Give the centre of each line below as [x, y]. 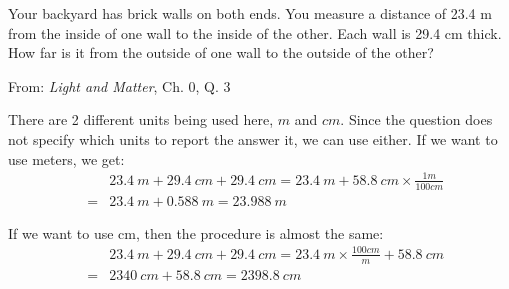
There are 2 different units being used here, [141, 119]
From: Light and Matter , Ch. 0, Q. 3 [119, 85]
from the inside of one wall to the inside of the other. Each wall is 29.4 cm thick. [255, 32]
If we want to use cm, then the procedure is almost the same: [196, 232]
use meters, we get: [66, 158]
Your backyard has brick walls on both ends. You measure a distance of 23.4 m [250, 13]
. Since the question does [416, 119]
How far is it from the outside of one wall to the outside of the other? [221, 52]
